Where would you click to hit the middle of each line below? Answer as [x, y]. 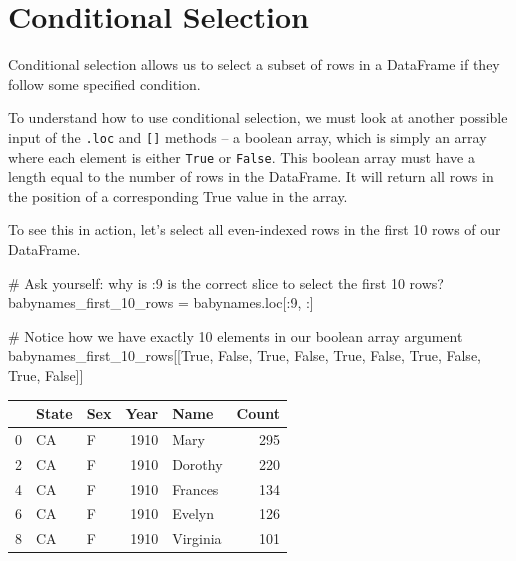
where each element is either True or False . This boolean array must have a [241, 156]
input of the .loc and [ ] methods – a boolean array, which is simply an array [247, 136]
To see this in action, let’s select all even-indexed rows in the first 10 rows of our [254, 229]
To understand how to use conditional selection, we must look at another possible [258, 117]
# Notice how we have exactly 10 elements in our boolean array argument [235, 335]
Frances [195, 488]
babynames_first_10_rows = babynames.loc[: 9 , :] [161, 302]
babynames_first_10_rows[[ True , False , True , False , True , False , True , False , [245, 355]
